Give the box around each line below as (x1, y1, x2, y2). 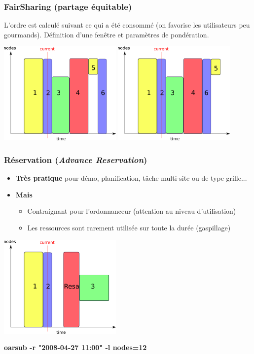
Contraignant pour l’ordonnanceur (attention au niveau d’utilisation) (27, 206, 236, 216)
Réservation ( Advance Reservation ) (4, 153, 147, 165)
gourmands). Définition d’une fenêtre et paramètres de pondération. (4, 29, 209, 39)
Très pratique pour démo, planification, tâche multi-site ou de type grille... (15, 173, 247, 183)
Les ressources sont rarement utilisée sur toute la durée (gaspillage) (27, 222, 231, 232)
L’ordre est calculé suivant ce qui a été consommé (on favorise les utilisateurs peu (4, 20, 250, 30)
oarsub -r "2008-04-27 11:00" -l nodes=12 (4, 342, 147, 353)
